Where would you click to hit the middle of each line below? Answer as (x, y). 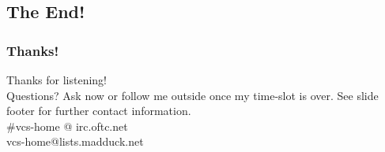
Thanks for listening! (57, 80)
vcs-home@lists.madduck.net (75, 141)
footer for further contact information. (99, 111)
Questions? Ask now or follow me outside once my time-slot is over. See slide (192, 95)
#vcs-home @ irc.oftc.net (67, 126)
